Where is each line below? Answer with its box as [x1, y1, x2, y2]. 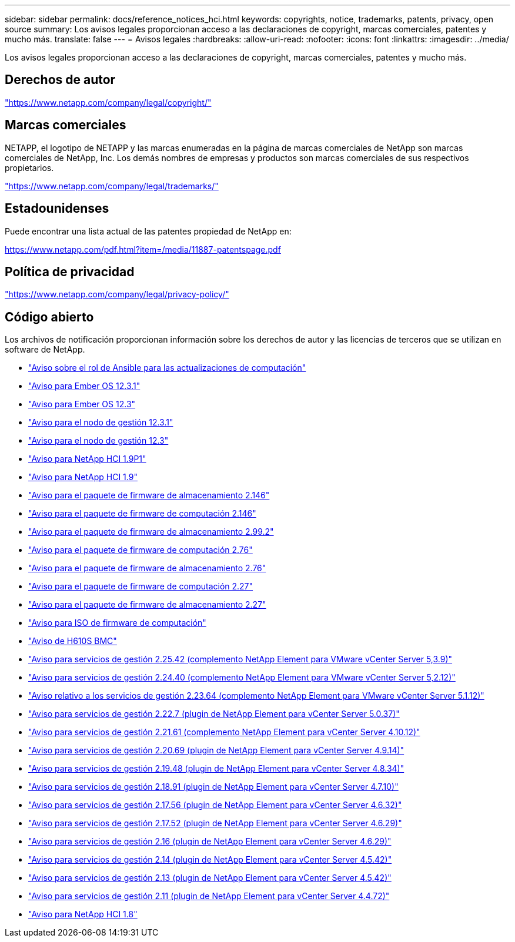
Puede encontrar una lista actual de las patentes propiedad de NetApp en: [5, 226, 292, 236]
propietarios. [5, 162, 54, 173]
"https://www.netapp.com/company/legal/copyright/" [5, 97, 212, 108]
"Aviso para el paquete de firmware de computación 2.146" [28, 508, 256, 519]
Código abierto [5, 309, 94, 324]
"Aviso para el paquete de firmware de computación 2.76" [28, 545, 253, 555]
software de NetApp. [5, 344, 85, 355]
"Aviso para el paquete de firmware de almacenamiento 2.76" [28, 563, 266, 574]
